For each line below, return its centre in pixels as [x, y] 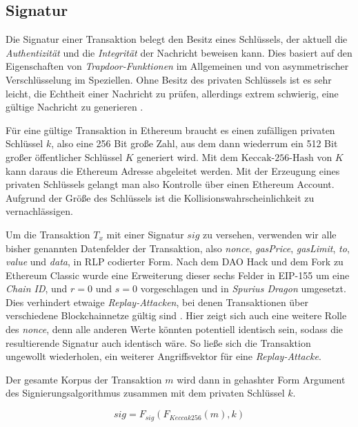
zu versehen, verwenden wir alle [270, 234]
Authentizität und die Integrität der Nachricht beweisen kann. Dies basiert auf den [179, 52]
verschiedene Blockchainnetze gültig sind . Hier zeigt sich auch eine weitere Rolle [176, 315]
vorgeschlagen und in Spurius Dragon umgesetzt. [243, 288]
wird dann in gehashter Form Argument [261, 379]
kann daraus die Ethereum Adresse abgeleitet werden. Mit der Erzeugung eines [173, 170]
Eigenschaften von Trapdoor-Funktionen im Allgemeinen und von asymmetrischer [177, 66]
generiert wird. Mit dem [187, 156]
